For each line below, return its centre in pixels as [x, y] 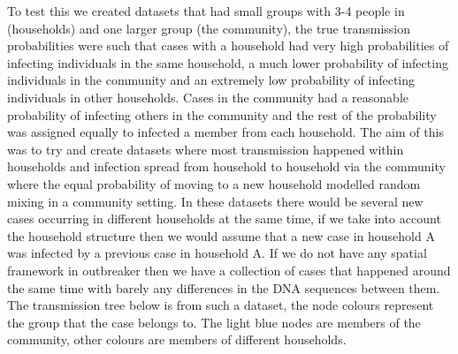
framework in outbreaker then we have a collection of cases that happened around [229, 270]
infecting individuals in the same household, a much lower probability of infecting [228, 62]
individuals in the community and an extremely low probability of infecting [211, 80]
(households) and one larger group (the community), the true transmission [209, 28]
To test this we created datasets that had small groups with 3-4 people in [206, 11]
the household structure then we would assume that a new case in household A [221, 235]
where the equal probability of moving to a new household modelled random [214, 183]
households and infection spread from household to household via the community [226, 166]
